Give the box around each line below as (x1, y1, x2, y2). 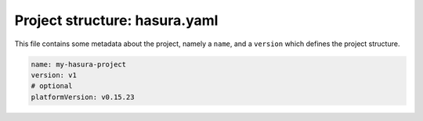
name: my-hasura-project (31, 59, 127, 69)
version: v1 (31, 70, 78, 80)
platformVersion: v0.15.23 (31, 92, 135, 101)
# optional (31, 82, 73, 91)
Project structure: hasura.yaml (14, 12, 219, 29)
